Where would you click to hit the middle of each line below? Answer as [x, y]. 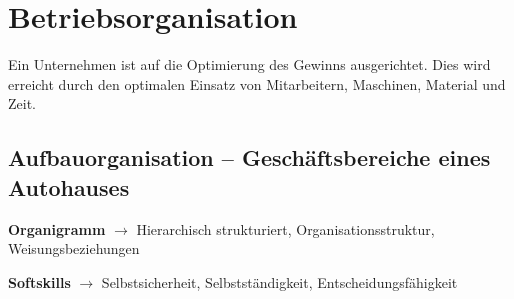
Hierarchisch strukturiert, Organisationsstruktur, [285, 228]
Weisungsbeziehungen [74, 248]
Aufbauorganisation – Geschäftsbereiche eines [249, 157]
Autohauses [69, 186]
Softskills [39, 281]
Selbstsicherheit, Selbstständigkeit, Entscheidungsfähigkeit [279, 281]
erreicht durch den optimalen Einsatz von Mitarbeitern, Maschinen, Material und [257, 83]
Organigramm [57, 228]
